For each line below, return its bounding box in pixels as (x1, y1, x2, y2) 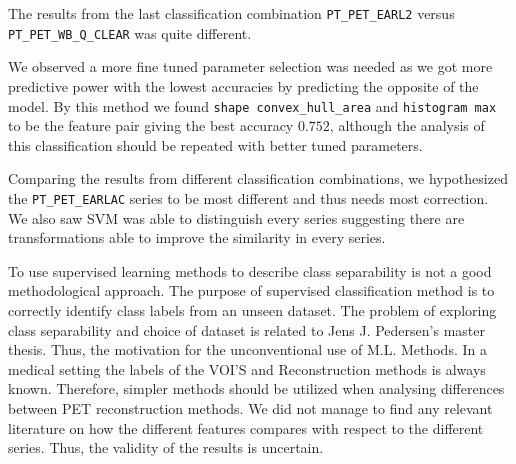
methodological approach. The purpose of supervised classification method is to (8, 280, 495, 301)
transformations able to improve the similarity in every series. (8, 227, 386, 248)
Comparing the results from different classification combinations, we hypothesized (8, 168, 508, 189)
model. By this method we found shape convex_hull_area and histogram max (8, 95, 497, 116)
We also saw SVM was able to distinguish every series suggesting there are (8, 207, 465, 228)
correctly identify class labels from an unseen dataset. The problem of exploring (8, 299, 497, 320)
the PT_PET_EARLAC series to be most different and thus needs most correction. (8, 187, 489, 208)
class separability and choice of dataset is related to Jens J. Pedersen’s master (8, 319, 485, 340)
